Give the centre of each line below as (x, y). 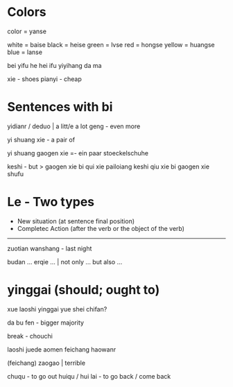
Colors (27, 12)
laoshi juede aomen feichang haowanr (62, 349)
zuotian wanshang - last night (50, 248)
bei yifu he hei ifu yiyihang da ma (54, 65)
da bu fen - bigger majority (46, 322)
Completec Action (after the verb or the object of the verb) (101, 228)
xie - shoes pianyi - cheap (44, 79)
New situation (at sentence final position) (76, 221)
